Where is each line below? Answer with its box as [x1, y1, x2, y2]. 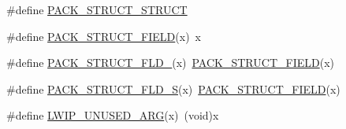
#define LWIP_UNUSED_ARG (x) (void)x [6, 107, 219, 123]
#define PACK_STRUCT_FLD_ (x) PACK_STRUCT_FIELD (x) [6, 54, 334, 71]
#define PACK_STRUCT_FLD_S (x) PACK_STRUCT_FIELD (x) [6, 80, 340, 97]
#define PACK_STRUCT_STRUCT [6, 2, 188, 17]
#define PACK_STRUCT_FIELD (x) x [6, 28, 201, 44]
